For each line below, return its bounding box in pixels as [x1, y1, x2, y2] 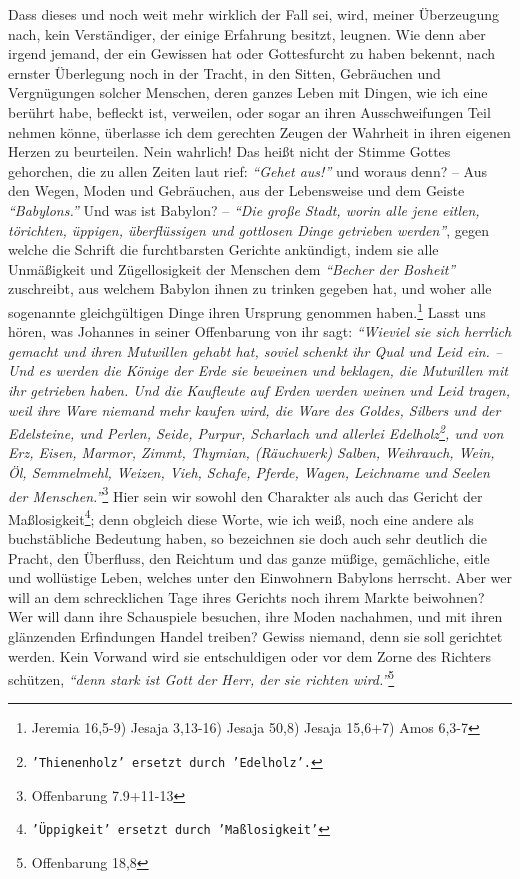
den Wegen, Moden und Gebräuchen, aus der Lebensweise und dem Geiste [8, 180, 465, 201]
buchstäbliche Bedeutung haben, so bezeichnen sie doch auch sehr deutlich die [8, 528, 487, 549]
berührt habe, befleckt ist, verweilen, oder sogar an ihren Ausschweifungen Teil [8, 101, 491, 122]
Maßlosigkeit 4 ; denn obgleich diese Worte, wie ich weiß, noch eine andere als [8, 505, 474, 529]
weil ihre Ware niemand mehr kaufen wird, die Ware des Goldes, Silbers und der [8, 399, 501, 420]
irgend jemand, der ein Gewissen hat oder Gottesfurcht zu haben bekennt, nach [8, 43, 496, 64]
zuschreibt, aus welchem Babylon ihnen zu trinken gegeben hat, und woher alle [8, 278, 492, 299]
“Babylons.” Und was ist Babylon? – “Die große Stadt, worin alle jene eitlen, [8, 199, 480, 220]
